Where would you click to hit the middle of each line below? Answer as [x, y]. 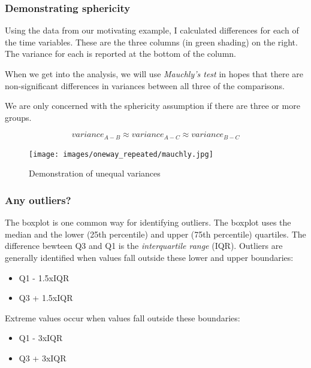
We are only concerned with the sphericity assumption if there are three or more [153, 106]
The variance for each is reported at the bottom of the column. [120, 54]
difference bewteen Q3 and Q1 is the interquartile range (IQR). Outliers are [144, 246]
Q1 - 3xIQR [41, 338]
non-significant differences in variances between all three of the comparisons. [145, 85]
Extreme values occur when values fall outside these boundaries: [123, 317]
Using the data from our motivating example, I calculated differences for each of [152, 30]
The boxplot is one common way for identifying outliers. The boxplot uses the [148, 222]
